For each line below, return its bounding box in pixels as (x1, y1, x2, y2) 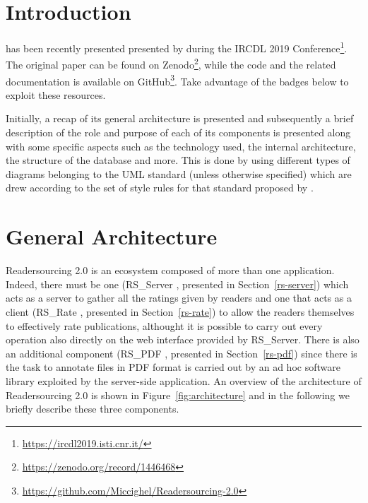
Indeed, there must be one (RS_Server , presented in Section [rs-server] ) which (6, 276, 349, 291)
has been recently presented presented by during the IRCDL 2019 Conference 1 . (6, 39, 348, 55)
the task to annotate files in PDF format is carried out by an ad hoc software (6, 360, 340, 374)
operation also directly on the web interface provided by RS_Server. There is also (6, 332, 360, 347)
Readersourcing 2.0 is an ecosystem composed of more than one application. (6, 263, 335, 278)
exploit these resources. (6, 87, 106, 102)
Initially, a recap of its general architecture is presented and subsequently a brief (6, 111, 354, 126)
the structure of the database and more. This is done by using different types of (6, 153, 350, 167)
